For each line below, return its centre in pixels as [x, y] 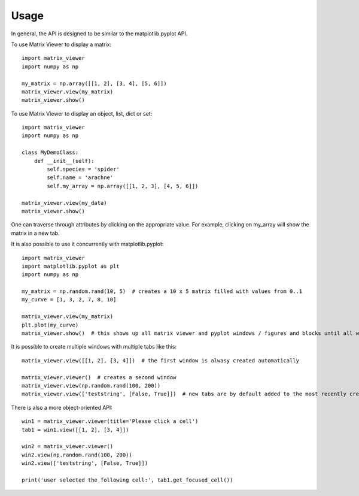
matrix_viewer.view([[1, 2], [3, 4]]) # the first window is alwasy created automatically [160, 360]
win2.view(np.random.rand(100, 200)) [77, 455]
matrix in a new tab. [35, 233]
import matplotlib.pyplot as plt [71, 266]
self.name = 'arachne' [80, 178]
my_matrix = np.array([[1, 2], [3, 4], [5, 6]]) [94, 83]
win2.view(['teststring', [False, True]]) [85, 463]
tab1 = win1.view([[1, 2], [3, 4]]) [75, 430]
